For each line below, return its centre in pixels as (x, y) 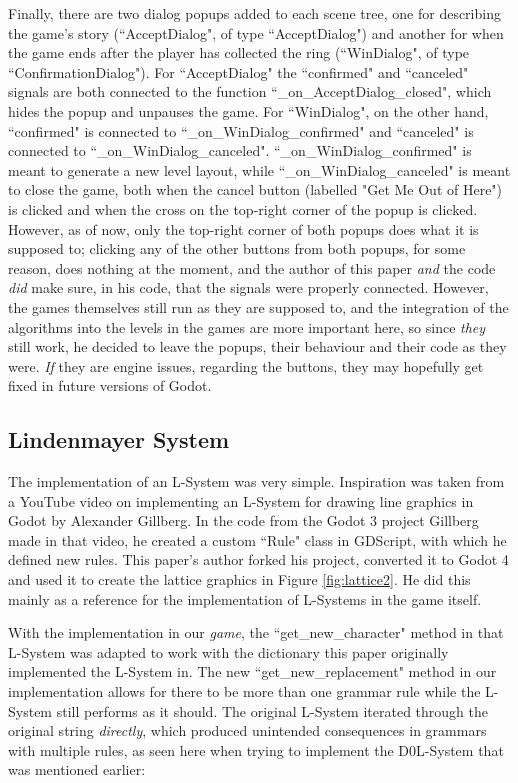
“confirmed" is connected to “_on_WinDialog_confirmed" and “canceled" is (241, 130)
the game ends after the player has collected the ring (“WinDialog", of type (239, 52)
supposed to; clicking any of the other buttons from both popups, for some (237, 248)
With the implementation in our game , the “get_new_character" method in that (256, 632)
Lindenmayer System (119, 439)
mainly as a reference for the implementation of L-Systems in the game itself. (245, 598)
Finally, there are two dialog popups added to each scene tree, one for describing (254, 13)
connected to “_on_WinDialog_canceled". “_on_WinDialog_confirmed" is (240, 150)
